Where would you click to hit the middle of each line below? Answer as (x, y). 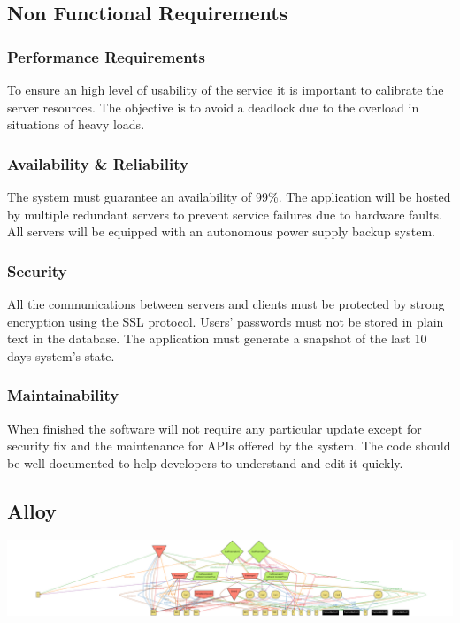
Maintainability (63, 395)
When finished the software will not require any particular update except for (215, 428)
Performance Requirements (106, 56)
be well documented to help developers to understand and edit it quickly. (205, 462)
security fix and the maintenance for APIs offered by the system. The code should (229, 446)
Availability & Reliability (98, 163)
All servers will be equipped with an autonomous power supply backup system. (221, 231)
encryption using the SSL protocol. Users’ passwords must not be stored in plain (226, 321)
